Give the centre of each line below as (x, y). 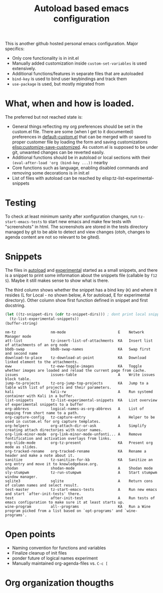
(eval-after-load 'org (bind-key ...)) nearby (60, 163)
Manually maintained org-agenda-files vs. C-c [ (60, 563)
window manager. (21, 477)
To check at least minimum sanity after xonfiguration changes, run (71, 216)
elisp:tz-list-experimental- (128, 178)
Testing (21, 203)
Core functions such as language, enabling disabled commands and (80, 168)
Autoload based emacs (81, 9)
